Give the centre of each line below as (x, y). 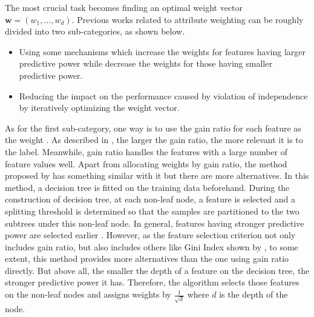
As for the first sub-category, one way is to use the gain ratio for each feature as (153, 128)
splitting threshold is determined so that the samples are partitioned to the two (152, 211)
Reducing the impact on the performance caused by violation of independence (163, 95)
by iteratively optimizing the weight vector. (99, 108)
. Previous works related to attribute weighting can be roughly (188, 19)
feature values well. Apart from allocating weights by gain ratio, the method (146, 163)
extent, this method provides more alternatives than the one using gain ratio (147, 259)
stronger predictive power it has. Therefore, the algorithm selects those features (152, 282)
